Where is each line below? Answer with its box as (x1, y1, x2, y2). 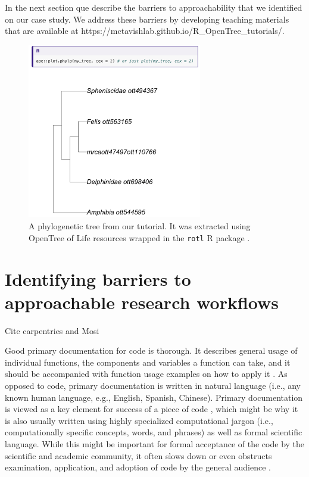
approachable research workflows (5, 289, 279, 314)
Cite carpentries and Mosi (5, 324, 99, 336)
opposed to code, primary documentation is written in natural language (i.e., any (5, 379, 301, 391)
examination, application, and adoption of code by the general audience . (5, 461, 271, 473)
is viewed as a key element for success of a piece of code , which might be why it (5, 403, 298, 415)
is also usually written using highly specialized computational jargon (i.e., (5, 414, 273, 426)
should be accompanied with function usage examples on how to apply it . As (5, 367, 288, 380)
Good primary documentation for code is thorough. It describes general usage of (5, 344, 298, 357)
